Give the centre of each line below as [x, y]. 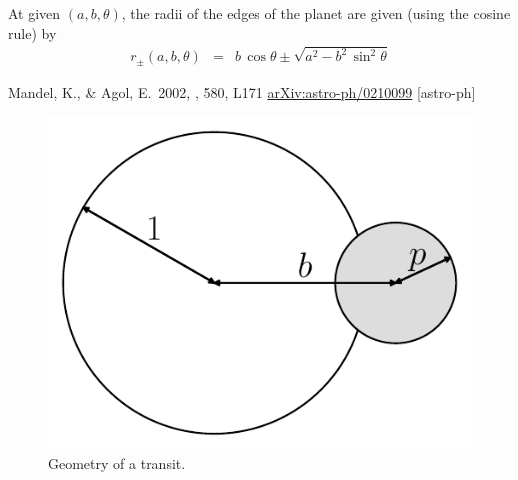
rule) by [32, 32]
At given [34, 13]
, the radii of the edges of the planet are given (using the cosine [316, 13]
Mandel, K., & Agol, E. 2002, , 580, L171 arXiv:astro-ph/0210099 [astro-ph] [242, 91]
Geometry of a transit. [117, 462]
